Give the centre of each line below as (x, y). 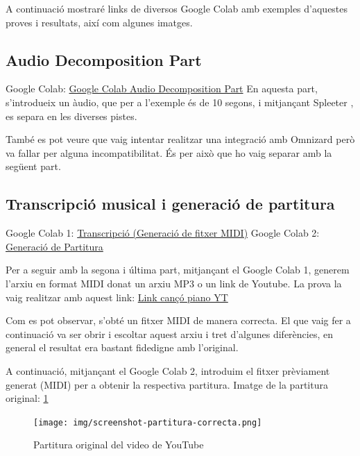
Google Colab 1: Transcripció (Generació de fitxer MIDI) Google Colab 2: (163, 233)
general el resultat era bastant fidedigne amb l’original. (122, 347)
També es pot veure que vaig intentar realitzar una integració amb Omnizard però (180, 139)
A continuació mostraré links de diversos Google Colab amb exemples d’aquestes (177, 8)
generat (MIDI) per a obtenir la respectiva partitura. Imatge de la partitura (167, 384)
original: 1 (27, 398)
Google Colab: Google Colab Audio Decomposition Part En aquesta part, (162, 88)
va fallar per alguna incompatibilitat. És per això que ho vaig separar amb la (169, 152)
